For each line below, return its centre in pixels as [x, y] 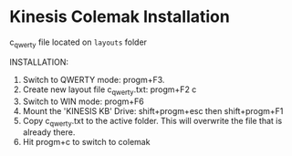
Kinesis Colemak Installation [120, 17]
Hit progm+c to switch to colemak [86, 142]
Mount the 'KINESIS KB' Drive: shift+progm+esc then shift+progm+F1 [153, 110]
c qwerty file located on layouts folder [78, 43]
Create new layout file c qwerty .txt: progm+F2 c [109, 90]
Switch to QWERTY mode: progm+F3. [94, 79]
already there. [49, 132]
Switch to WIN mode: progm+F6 [83, 101]
